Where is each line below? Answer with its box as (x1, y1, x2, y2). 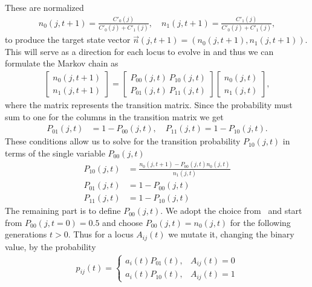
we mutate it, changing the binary (168, 228, 294, 240)
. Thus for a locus (68, 228, 134, 240)
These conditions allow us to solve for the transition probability (5, 135, 241, 147)
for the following (230, 216, 291, 228)
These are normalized (5, 1, 84, 13)
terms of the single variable (5, 146, 105, 159)
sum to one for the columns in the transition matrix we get (5, 110, 224, 123)
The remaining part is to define (5, 204, 121, 217)
